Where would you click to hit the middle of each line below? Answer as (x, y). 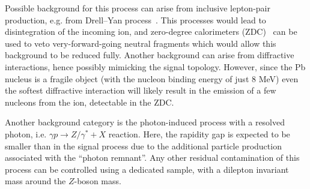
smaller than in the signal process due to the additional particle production (143, 145)
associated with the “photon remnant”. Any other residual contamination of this (152, 157)
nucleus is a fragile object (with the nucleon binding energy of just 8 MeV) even (152, 78)
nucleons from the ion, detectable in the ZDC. (90, 102)
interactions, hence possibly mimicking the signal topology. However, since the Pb (155, 66)
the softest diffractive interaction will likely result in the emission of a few (141, 90)
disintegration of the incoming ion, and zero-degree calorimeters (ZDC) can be (151, 31)
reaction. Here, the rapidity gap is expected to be (199, 133)
